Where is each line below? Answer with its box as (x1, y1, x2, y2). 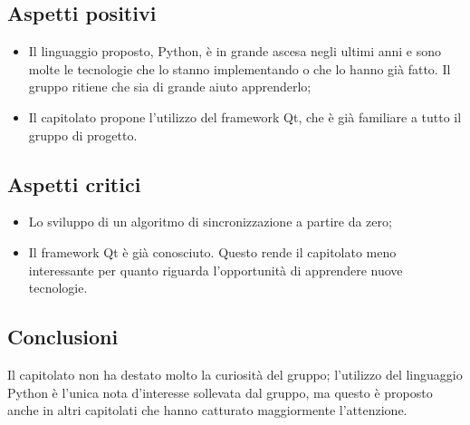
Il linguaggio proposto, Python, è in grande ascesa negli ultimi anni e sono (28, 42, 442, 61)
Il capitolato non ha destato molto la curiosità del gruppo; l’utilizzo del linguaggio (7, 364, 463, 383)
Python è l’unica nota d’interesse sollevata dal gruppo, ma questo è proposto (7, 382, 433, 401)
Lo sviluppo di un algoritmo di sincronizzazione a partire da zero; (28, 212, 392, 231)
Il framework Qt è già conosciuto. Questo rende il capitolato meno (28, 242, 397, 261)
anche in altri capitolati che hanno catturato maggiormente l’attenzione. (7, 401, 408, 420)
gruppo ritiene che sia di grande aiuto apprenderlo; (28, 77, 312, 96)
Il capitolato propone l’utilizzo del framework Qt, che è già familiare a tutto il (28, 107, 462, 126)
